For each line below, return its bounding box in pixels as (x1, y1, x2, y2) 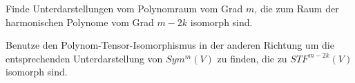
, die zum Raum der (254, 1, 339, 15)
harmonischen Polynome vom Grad (6, 14, 154, 29)
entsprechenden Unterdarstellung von (6, 51, 163, 65)
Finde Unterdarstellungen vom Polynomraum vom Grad (6, 1, 243, 15)
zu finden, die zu (217, 51, 287, 65)
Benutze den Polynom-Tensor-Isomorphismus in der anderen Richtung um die (6, 38, 334, 52)
